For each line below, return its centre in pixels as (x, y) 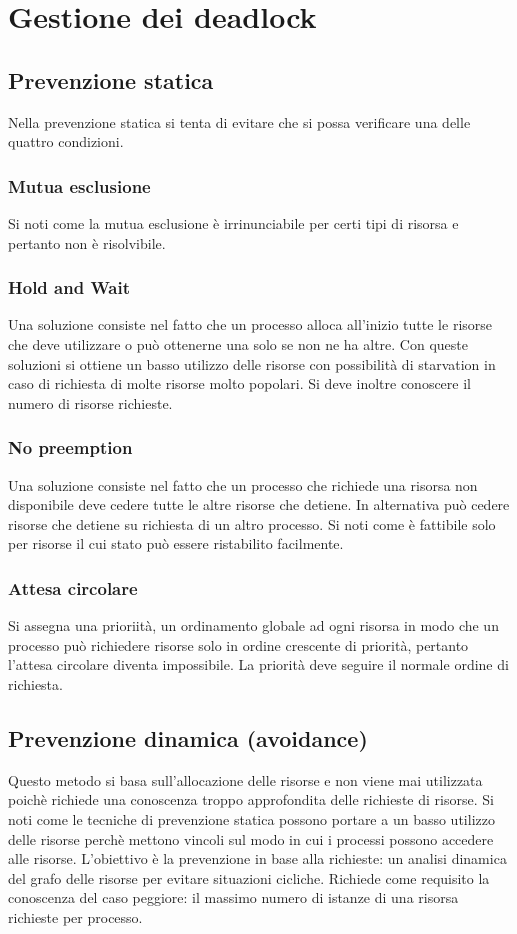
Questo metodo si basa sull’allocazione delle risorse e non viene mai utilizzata (245, 779)
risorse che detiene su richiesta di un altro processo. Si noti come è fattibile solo (252, 523)
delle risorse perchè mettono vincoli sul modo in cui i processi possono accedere (251, 838)
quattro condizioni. (66, 141)
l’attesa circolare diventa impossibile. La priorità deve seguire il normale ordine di (258, 664)
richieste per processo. (75, 916)
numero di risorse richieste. (90, 402)
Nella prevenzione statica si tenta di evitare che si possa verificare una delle (239, 121)
